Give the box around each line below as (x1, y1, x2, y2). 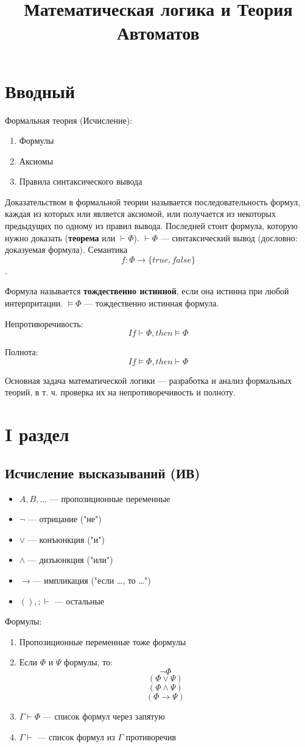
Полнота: (5, 345, 38, 358)
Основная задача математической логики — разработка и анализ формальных (5, 373, 292, 386)
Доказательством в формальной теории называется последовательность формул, (5, 195, 301, 208)
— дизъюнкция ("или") (27, 553, 113, 566)
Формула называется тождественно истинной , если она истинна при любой (5, 285, 289, 297)
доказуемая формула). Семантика (5, 243, 128, 256)
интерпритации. (5, 297, 63, 310)
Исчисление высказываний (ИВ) (5, 463, 200, 482)
